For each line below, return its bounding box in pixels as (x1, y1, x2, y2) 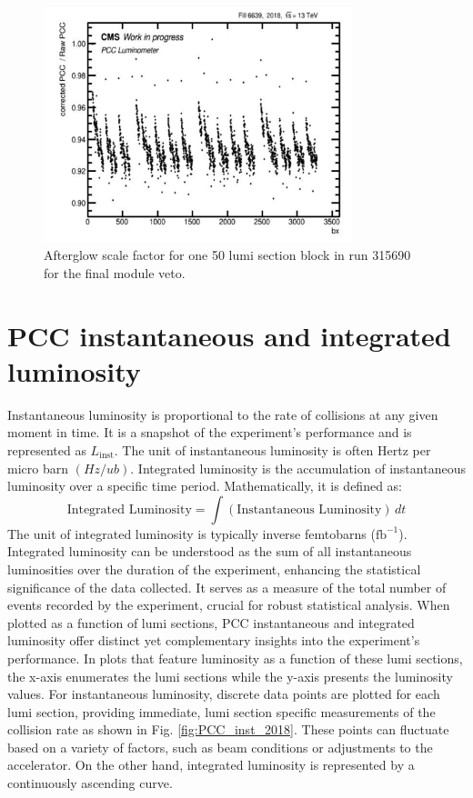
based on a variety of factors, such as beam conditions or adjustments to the (7, 737, 433, 756)
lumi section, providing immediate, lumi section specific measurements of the (7, 702, 436, 721)
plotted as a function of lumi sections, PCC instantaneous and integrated (7, 613, 415, 632)
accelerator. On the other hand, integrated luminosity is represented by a (7, 755, 415, 774)
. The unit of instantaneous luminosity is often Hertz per (114, 440, 431, 459)
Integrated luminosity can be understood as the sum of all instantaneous (7, 542, 412, 561)
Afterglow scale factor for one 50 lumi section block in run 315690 (44, 245, 411, 264)
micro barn (7, 458, 68, 477)
